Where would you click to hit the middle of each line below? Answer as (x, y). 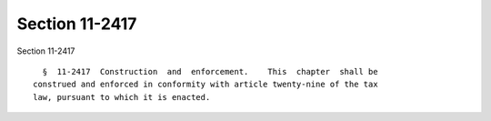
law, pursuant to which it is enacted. (122, 97)
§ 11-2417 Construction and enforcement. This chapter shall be (210, 71)
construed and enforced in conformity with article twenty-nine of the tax (205, 85)
